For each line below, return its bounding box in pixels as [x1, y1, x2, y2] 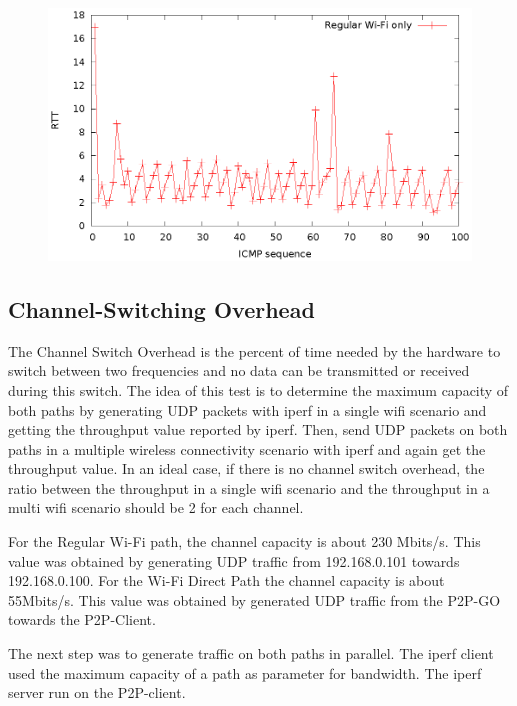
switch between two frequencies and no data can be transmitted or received [8, 360, 470, 381]
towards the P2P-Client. [8, 609, 156, 630]
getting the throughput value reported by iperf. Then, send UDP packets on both [8, 419, 508, 440]
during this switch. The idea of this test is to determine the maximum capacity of [8, 379, 509, 400]
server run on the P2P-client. [8, 682, 186, 703]
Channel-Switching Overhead [8, 293, 315, 324]
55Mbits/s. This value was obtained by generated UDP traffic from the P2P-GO [8, 589, 501, 610]
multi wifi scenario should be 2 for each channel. [8, 497, 304, 518]
